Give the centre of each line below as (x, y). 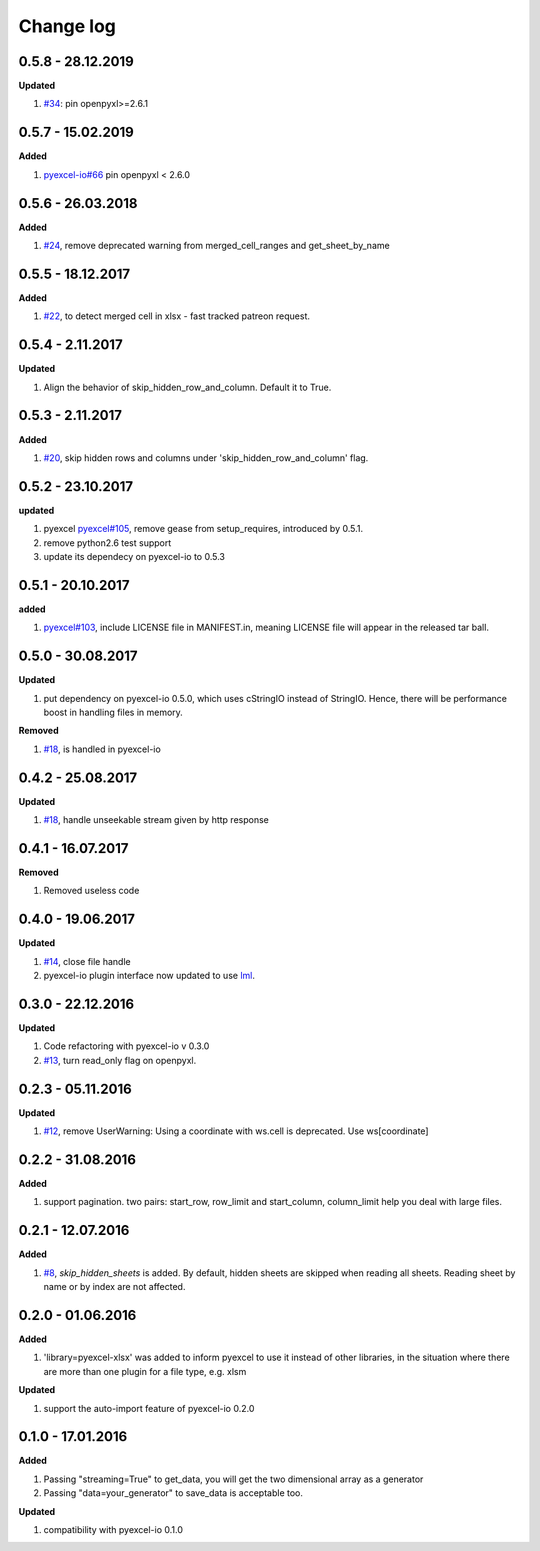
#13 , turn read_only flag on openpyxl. (120, 1060)
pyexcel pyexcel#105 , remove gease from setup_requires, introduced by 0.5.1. (203, 529)
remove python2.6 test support (107, 542)
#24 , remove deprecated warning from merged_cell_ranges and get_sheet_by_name (216, 246)
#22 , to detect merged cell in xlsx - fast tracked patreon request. (176, 316)
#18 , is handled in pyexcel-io (102, 749)
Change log (67, 26)
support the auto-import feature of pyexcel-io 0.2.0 (149, 1408)
